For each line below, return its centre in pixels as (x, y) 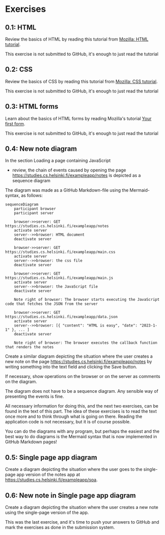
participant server (34, 213)
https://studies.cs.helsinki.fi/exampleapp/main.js (59, 278)
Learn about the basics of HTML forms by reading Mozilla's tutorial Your (78, 118)
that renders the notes (30, 347)
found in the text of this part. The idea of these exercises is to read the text (81, 412)
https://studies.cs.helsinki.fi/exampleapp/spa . (51, 480)
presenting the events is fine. (34, 397)
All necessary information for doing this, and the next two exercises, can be (82, 406)
